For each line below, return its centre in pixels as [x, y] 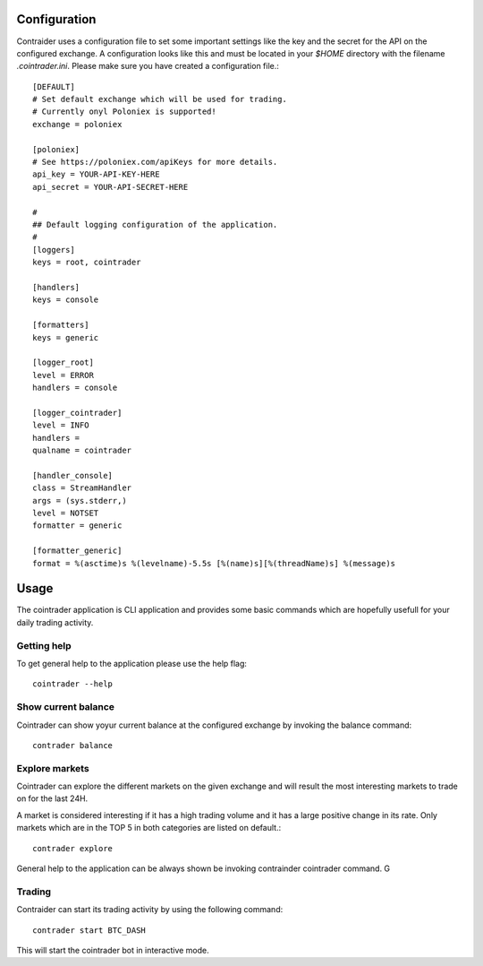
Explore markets [53, 768]
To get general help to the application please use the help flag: [132, 663]
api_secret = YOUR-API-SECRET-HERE [110, 187]
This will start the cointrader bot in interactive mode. [113, 950]
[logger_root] [63, 362]
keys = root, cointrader [87, 263]
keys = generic [66, 337]
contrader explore [73, 848]
